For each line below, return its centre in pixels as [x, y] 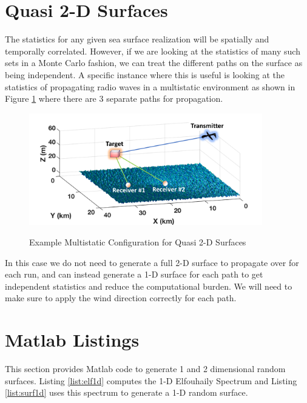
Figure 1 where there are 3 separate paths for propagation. [114, 98]
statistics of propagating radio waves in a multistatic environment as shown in [150, 86]
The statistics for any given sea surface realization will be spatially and [137, 39]
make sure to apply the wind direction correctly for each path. [121, 298]
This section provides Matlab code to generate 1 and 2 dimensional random [145, 369]
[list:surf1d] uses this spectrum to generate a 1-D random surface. [127, 392]
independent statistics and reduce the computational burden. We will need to [149, 286]
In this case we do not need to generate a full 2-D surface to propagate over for [152, 262]
